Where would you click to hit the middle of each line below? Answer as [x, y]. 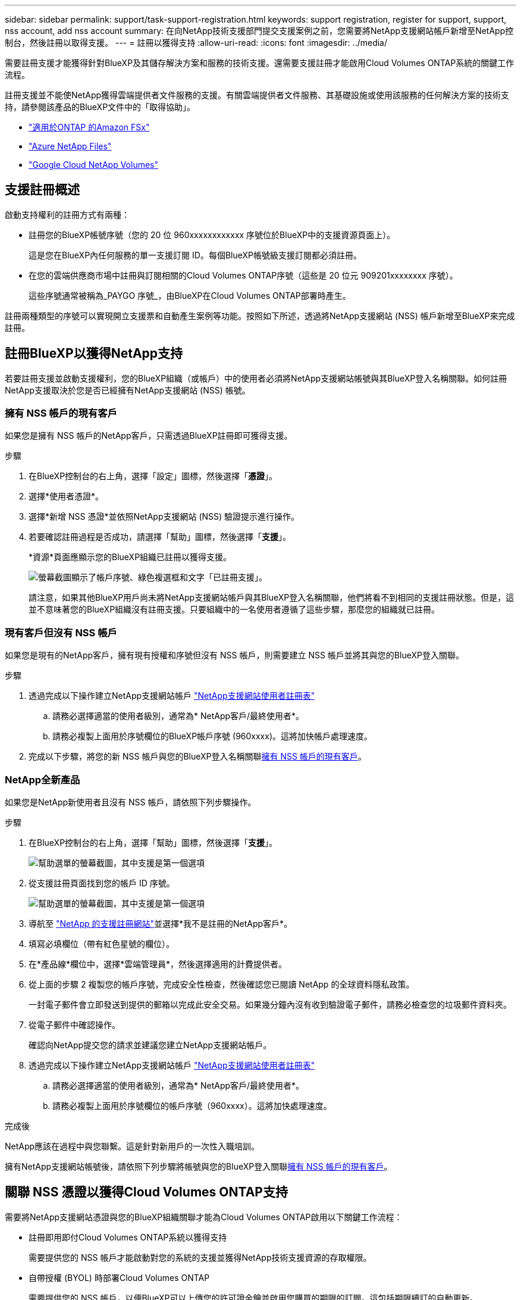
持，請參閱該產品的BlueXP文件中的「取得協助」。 [100, 107]
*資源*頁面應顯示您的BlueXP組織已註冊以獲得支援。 [130, 557]
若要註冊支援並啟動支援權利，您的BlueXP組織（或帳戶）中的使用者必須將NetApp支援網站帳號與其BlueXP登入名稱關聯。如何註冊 [256, 378]
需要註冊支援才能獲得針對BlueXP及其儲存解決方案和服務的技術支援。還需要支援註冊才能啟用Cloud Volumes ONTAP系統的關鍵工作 [260, 63]
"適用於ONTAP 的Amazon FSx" [89, 127]
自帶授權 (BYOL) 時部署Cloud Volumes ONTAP [119, 1277]
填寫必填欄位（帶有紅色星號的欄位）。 [101, 943]
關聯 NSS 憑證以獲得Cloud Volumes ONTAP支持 [146, 1192]
